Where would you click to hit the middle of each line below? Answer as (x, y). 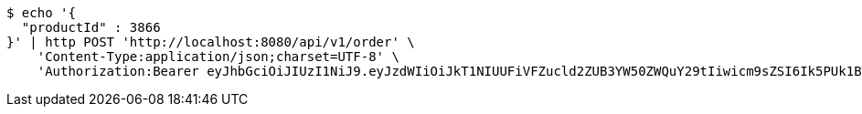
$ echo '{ (41, 13)
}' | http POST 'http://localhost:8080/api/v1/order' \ (211, 42)
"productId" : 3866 (91, 27)
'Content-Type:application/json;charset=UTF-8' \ (218, 57)
